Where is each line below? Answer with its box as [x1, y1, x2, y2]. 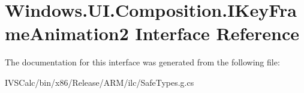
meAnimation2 [5, 21, 129, 46]
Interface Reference [135, 21, 299, 46]
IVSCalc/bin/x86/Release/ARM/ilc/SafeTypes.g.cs [5, 76, 194, 88]
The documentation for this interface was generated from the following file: [5, 56, 280, 68]
